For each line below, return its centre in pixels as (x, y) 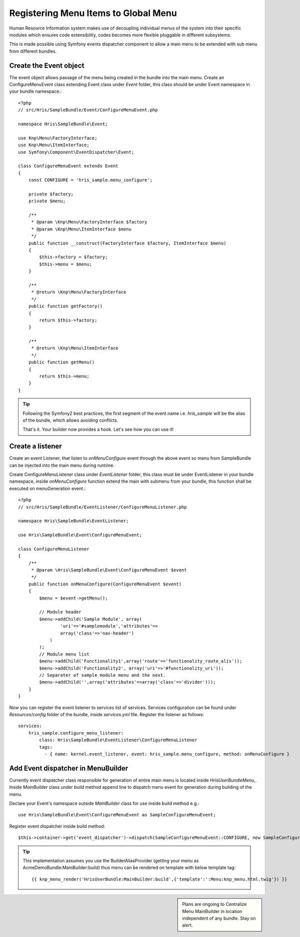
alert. (187, 925)
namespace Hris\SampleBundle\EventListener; (74, 521)
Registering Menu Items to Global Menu (93, 13)
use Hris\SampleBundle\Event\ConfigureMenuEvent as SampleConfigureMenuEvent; (117, 815)
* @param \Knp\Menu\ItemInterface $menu (81, 229)
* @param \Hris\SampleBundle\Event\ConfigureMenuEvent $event (109, 570)
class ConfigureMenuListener (54, 549)
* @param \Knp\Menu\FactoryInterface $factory (89, 222)
